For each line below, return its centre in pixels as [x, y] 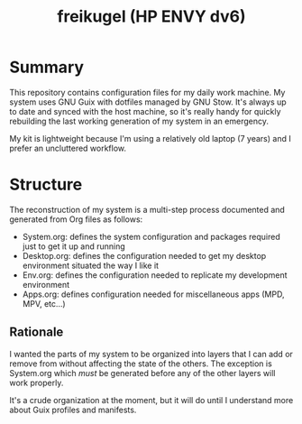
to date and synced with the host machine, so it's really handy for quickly [145, 111]
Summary [46, 67]
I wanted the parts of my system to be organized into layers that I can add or [151, 354]
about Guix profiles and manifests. [73, 410]
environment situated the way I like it [91, 265]
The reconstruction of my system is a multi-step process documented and [147, 209]
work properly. [37, 383]
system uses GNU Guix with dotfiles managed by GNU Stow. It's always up [148, 102]
